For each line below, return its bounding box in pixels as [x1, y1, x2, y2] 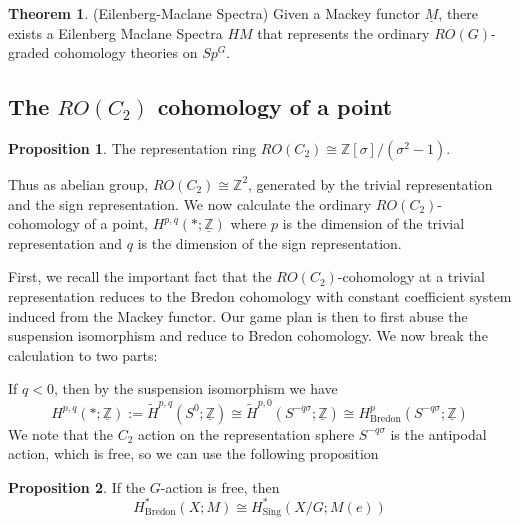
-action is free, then [160, 476, 280, 497]
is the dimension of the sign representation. [137, 232, 402, 253]
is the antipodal [390, 423, 487, 444]
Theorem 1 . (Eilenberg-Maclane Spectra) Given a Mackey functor [8, 3, 421, 23]
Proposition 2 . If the [8, 476, 146, 497]
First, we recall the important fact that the [8, 266, 272, 287]
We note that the [8, 423, 113, 444]
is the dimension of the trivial [282, 213, 465, 234]
